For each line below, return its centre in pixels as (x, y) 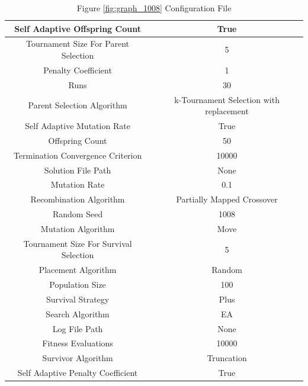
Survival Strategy (78, 299)
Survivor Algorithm (78, 358)
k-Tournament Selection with (227, 99)
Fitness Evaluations (78, 343)
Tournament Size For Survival (78, 243)
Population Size (78, 284)
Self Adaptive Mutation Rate (78, 126)
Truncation (227, 358)
